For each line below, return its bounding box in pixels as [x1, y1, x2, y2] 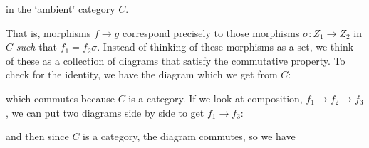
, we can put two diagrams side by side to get [6, 105, 204, 120]
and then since [6, 129, 69, 144]
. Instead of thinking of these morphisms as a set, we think [97, 39, 354, 54]
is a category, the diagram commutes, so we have [83, 129, 296, 144]
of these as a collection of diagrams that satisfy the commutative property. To [6, 53, 345, 68]
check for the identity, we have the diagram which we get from [6, 67, 278, 82]
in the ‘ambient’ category [6, 1, 115, 16]
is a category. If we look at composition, [128, 90, 303, 105]
